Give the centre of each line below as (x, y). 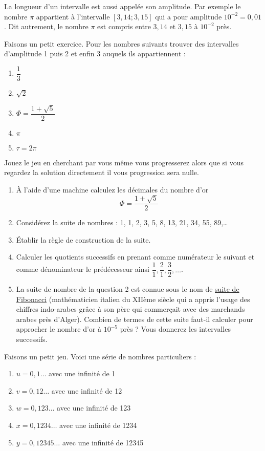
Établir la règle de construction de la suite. (83, 239)
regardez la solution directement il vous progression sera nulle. (102, 172)
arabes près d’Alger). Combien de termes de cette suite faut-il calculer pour (135, 319)
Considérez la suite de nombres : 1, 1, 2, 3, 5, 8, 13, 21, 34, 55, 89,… (122, 222)
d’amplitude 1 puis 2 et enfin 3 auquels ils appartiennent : (95, 53)
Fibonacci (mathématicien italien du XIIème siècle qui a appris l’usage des (133, 299)
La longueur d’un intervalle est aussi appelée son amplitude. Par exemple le (123, 6)
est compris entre (124, 26)
